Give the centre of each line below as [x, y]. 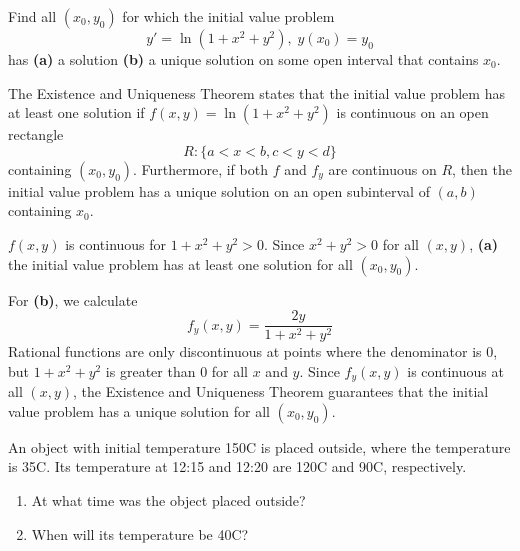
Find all [32, 16]
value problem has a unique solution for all [139, 410]
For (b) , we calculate [73, 299]
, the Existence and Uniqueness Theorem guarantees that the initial [281, 391]
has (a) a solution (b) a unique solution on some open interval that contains [243, 59]
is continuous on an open [412, 112]
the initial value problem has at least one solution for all [180, 263]
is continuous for [116, 243]
